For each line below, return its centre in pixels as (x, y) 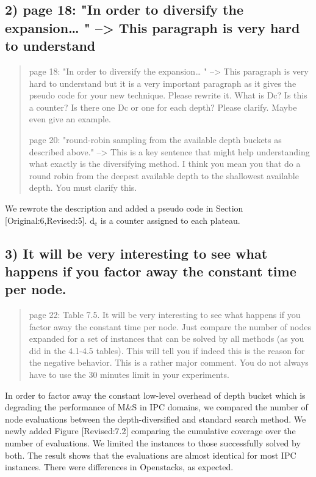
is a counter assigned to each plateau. (170, 220)
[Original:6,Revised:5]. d (50, 220)
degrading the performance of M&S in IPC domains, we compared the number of (156, 407)
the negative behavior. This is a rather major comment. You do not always (169, 362)
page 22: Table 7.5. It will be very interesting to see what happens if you (165, 315)
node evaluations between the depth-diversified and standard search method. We (156, 419)
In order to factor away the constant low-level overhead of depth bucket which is (155, 395)
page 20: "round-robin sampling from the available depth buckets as (155, 139)
